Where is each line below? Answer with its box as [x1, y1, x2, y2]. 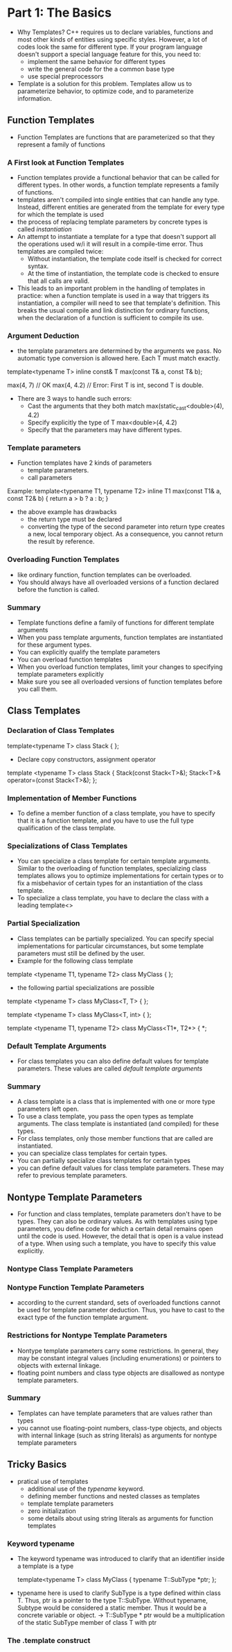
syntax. [27, 262, 49, 270]
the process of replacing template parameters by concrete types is [17, 217, 208, 226]
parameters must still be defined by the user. [17, 949, 145, 957]
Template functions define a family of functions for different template [17, 618, 215, 627]
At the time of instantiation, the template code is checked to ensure [27, 270, 220, 278]
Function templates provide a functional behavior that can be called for [17, 174, 220, 182]
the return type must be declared [27, 515, 123, 524]
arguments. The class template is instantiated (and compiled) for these [17, 1120, 220, 1128]
